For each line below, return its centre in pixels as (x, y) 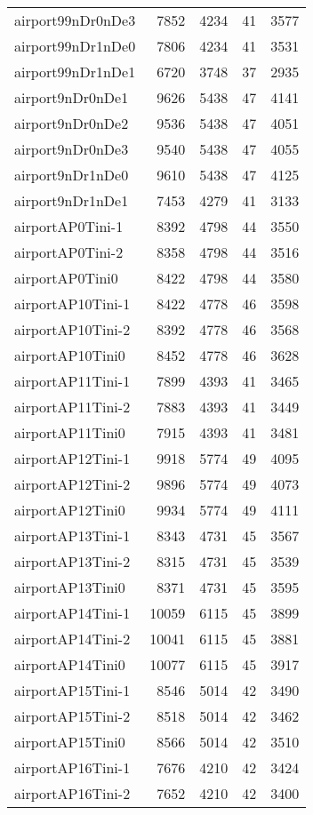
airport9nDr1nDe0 (72, 175)
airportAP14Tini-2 (72, 639)
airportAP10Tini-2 (72, 329)
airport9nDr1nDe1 (72, 200)
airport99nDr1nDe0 (75, 46)
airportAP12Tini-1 (72, 458)
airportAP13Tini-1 (72, 535)
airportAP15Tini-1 (72, 690)
